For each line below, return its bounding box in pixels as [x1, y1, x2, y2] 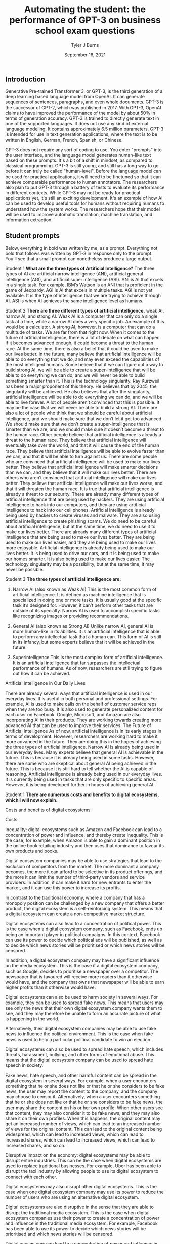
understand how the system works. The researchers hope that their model [5, 206, 160, 212]
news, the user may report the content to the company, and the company [5, 1088, 158, 1094]
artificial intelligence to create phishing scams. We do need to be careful [5, 518, 156, 524]
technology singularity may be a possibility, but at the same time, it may [5, 561, 154, 567]
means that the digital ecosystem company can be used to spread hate [5, 1057, 153, 1063]
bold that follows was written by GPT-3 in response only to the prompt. [5, 250, 153, 257]
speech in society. [5, 1062, 44, 1068]
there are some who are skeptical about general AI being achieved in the [5, 760, 157, 767]
